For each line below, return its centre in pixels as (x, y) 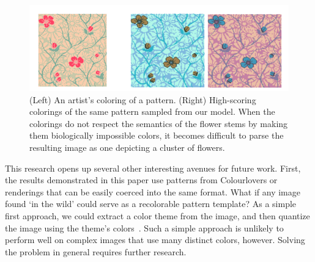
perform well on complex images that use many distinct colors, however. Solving (155, 240)
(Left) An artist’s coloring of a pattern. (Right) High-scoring (143, 99)
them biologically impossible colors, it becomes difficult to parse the (157, 135)
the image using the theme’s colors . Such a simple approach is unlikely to (144, 227)
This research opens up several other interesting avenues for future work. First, (153, 168)
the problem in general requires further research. (96, 251)
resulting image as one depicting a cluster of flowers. (127, 147)
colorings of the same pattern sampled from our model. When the (152, 111)
